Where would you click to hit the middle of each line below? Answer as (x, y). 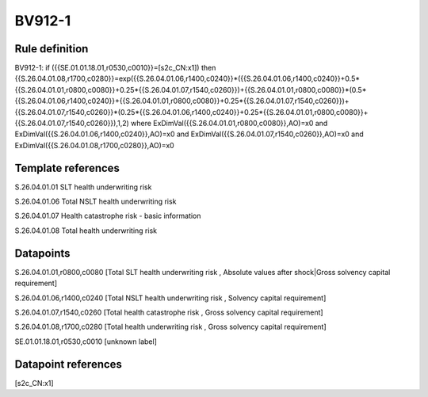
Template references (67, 168)
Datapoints (42, 253)
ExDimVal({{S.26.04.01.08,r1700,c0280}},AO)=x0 (94, 145)
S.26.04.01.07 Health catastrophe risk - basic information (108, 216)
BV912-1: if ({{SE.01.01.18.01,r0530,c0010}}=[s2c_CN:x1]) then (115, 68)
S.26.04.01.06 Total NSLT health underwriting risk (96, 201)
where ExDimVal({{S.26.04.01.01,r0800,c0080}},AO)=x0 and (229, 124)
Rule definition (52, 49)
